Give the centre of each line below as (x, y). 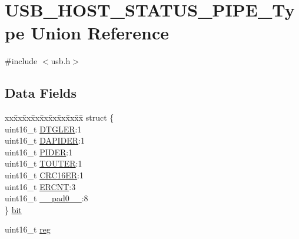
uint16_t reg (28, 229)
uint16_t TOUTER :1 (44, 163)
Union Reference (100, 33)
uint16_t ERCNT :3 (40, 186)
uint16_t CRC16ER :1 (44, 175)
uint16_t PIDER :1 (39, 152)
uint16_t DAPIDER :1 (45, 140)
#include (21, 61)
